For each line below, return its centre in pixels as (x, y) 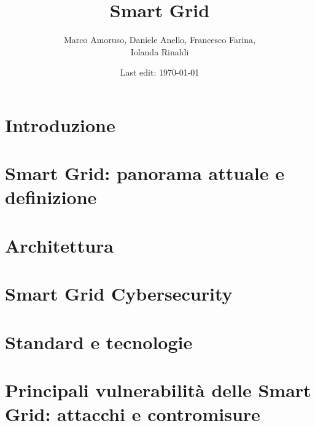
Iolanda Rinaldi (160, 51)
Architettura (59, 245)
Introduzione (60, 124)
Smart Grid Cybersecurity (119, 294)
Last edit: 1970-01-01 (160, 72)
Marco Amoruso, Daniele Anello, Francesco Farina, (160, 40)
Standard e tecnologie (99, 341)
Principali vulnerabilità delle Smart (158, 389)
